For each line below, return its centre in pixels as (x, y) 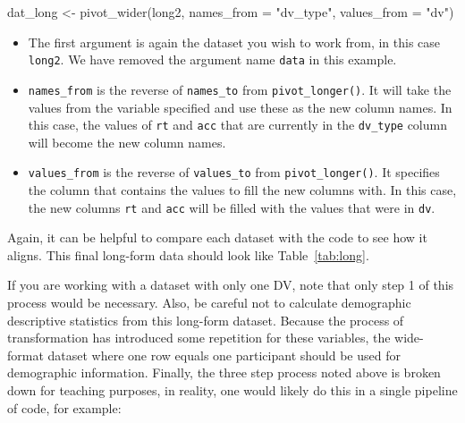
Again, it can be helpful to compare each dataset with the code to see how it (217, 237)
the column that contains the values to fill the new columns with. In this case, (242, 190)
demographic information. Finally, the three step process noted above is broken (224, 372)
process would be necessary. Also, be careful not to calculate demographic (209, 303)
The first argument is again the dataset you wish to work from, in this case (234, 42)
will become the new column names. (127, 142)
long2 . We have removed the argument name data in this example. (212, 59)
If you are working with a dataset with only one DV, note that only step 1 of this (231, 285)
